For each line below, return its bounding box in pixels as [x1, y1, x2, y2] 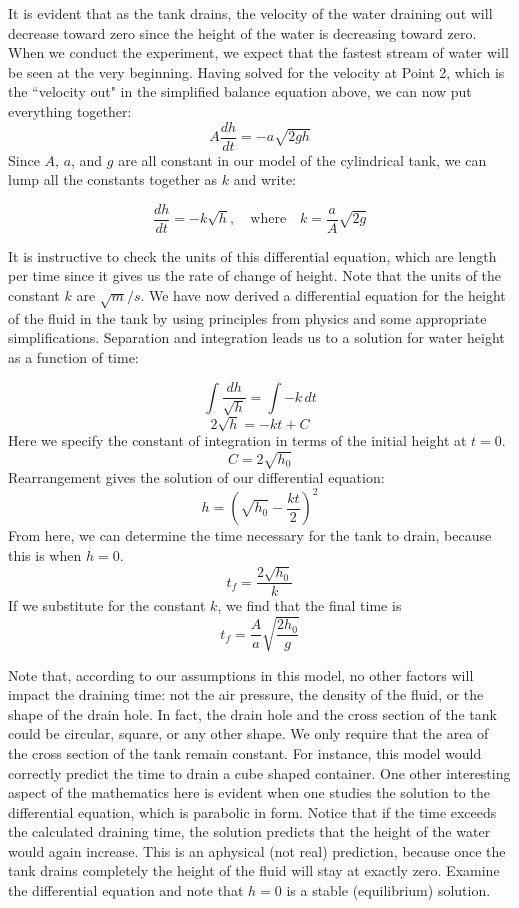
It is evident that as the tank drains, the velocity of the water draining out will [8, 3, 493, 23]
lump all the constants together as [8, 169, 218, 190]
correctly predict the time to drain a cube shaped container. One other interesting [8, 762, 511, 783]
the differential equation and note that [8, 880, 244, 901]
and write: [233, 169, 296, 190]
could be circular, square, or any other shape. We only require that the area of [8, 723, 489, 744]
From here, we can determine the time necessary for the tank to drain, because [8, 525, 492, 546]
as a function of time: [8, 347, 139, 368]
